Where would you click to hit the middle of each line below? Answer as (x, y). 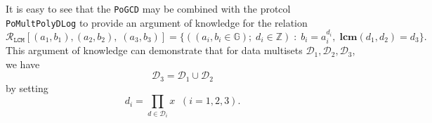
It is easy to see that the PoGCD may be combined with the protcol (148, 8)
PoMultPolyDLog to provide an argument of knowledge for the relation (157, 22)
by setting (27, 88)
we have (23, 64)
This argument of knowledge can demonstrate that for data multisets (154, 50)
